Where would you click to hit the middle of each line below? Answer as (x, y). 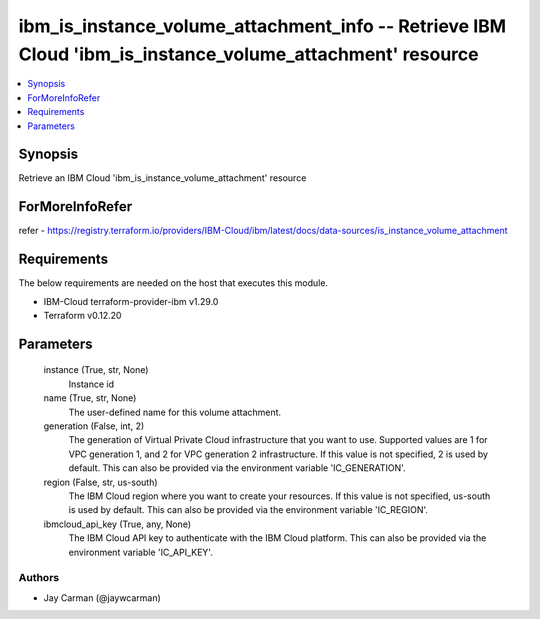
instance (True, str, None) (96, 370)
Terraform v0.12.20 (82, 316)
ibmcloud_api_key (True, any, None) (117, 524)
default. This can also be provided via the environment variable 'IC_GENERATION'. (237, 468)
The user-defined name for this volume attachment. (175, 412)
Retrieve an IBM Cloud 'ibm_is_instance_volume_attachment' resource (162, 178)
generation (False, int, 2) (94, 426)
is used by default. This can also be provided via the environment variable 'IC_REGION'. (248, 510)
